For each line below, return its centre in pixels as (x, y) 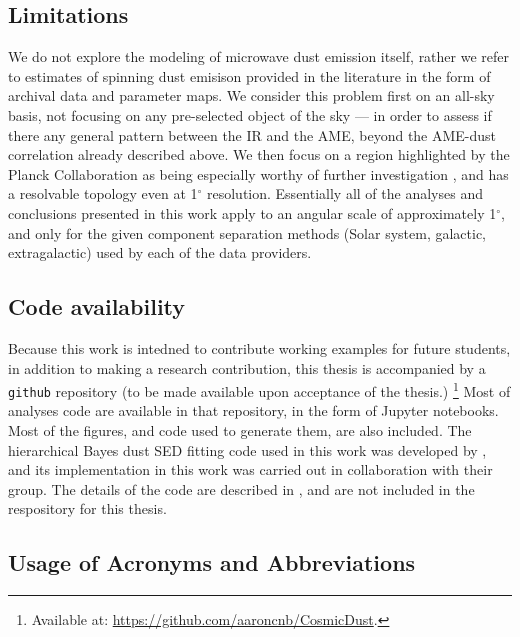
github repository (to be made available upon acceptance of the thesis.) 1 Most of (259, 389)
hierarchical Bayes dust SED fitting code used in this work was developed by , (247, 449)
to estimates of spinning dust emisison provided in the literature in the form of (249, 75)
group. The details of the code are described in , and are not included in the (241, 488)
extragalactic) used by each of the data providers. (160, 252)
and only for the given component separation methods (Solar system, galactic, (247, 232)
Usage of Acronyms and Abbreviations (212, 562)
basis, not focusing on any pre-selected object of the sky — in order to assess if (250, 114)
